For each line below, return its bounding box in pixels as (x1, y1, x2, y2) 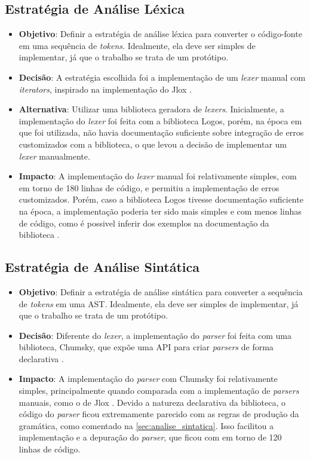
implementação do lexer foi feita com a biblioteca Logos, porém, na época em (19, 114, 302, 127)
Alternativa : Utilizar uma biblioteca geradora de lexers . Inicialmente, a (19, 103, 284, 115)
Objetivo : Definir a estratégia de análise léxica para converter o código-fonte (19, 27, 302, 40)
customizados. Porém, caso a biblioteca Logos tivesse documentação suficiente (19, 193, 303, 206)
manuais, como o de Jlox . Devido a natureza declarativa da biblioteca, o (19, 396, 286, 408)
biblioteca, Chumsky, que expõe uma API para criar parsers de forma (19, 341, 274, 353)
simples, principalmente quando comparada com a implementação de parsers (19, 384, 299, 397)
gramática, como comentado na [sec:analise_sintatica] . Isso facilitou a (19, 419, 274, 432)
